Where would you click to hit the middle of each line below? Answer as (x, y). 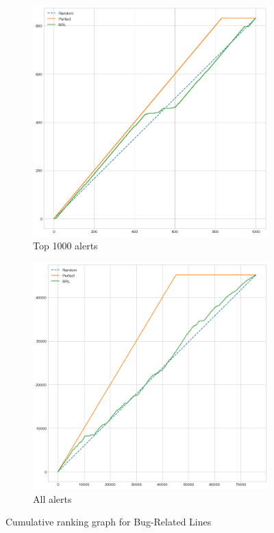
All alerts (52, 498)
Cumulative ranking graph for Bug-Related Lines (109, 522)
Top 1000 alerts (65, 246)
